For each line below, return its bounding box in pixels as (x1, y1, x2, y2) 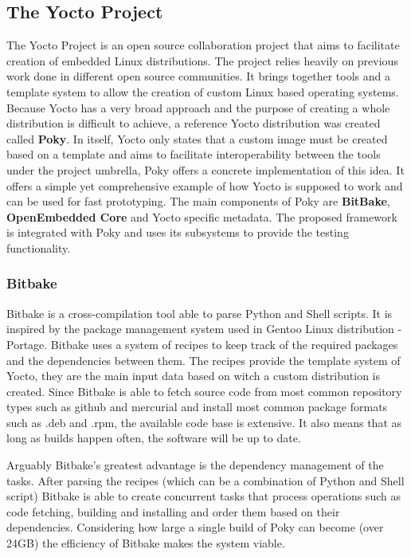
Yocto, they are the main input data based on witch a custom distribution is (6, 367, 381, 384)
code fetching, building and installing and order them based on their (6, 503, 340, 520)
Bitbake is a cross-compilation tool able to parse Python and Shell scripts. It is (6, 304, 393, 321)
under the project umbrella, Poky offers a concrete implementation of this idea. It (6, 161, 405, 178)
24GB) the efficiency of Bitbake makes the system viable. (6, 535, 285, 551)
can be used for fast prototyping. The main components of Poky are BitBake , (6, 193, 390, 210)
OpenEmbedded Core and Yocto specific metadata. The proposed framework (6, 208, 397, 225)
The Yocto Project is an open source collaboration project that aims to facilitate (6, 37, 400, 53)
